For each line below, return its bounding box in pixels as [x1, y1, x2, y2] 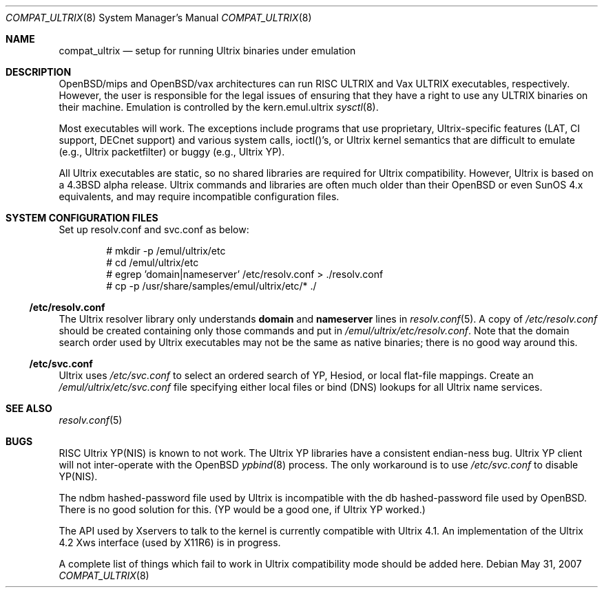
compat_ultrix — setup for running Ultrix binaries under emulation [59, 45, 356, 56]
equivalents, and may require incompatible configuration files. [59, 191, 340, 202]
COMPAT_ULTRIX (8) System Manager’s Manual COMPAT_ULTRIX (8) [6, 12, 312, 23]
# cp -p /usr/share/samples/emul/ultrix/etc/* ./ [106, 280, 317, 292]
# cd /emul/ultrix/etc [106, 257, 199, 268]
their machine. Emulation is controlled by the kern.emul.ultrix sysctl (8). [59, 101, 379, 113]
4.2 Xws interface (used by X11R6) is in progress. [59, 537, 281, 548]
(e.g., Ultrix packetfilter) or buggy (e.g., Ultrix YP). [59, 146, 285, 158]
